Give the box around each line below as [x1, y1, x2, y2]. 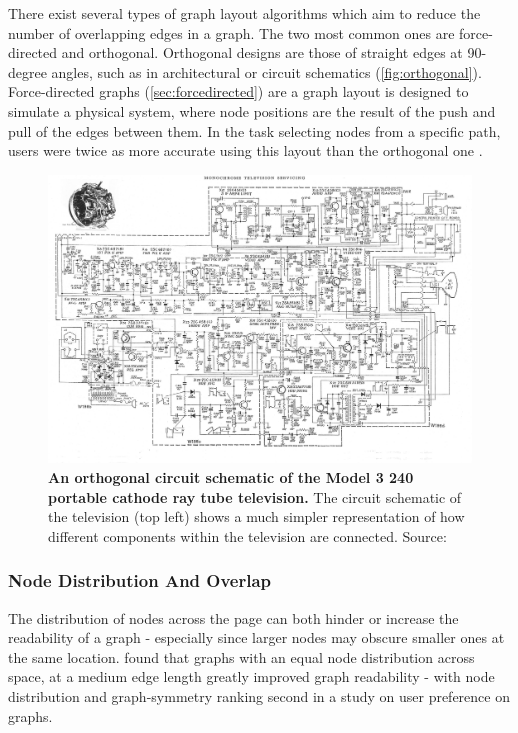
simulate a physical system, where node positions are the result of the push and [8, 100, 496, 121]
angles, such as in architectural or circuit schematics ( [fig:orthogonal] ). [51, 61, 482, 82]
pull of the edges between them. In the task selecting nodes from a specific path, [8, 120, 501, 141]
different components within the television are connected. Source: [48, 525, 447, 546]
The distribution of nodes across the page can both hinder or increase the [8, 607, 459, 628]
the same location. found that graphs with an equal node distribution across [8, 646, 475, 667]
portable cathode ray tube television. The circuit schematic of [48, 486, 462, 507]
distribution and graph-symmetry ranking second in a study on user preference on [8, 685, 510, 706]
